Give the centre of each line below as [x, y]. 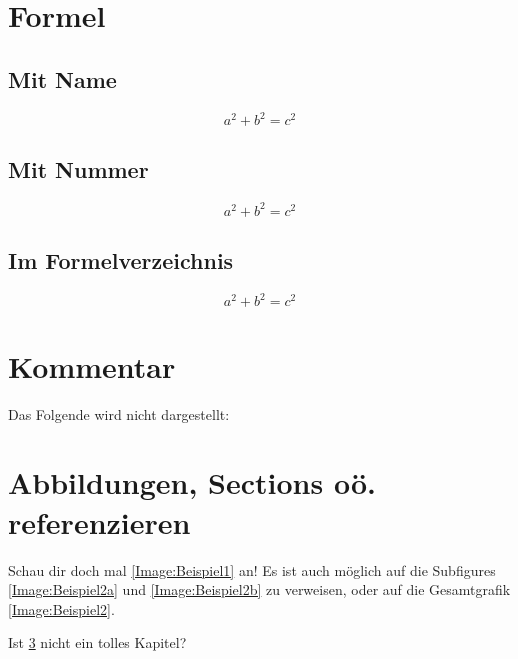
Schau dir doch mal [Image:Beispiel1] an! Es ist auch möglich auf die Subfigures [252, 569]
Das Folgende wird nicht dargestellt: [119, 413]
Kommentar [92, 365]
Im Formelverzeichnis [121, 260]
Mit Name [62, 78]
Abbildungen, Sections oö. [192, 482]
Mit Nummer [78, 169]
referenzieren [99, 521]
